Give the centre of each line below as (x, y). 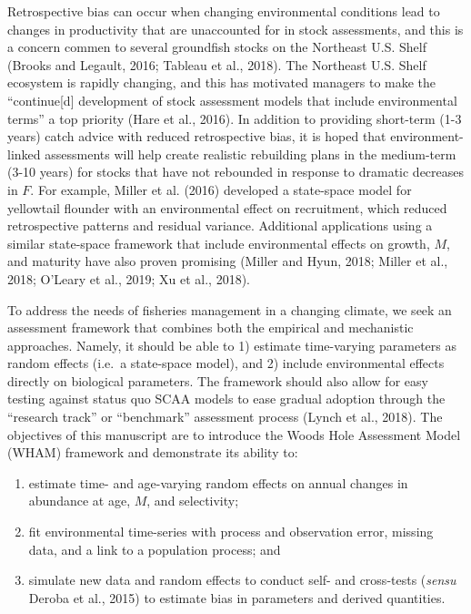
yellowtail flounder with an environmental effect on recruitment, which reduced (227, 207)
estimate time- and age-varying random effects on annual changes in (218, 482)
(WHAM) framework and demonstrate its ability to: (153, 452)
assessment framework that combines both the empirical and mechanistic (210, 327)
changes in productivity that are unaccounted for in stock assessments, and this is (235, 29)
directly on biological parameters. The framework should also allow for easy (218, 380)
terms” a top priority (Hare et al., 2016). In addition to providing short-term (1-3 (235, 118)
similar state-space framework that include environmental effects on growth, (219, 243)
